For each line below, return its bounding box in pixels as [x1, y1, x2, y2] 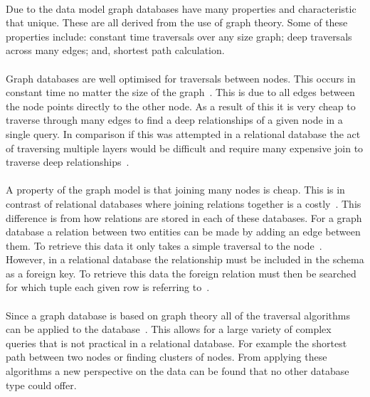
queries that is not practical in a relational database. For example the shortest [6, 335, 347, 350]
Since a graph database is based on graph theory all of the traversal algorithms [6, 307, 351, 322]
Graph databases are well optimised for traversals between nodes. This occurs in [6, 70, 356, 85]
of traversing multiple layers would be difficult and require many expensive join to [6, 140, 364, 155]
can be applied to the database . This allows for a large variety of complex [6, 322, 332, 337]
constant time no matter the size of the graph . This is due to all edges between [6, 85, 355, 100]
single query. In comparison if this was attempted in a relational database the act [6, 126, 361, 141]
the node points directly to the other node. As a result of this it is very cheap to [6, 98, 356, 113]
